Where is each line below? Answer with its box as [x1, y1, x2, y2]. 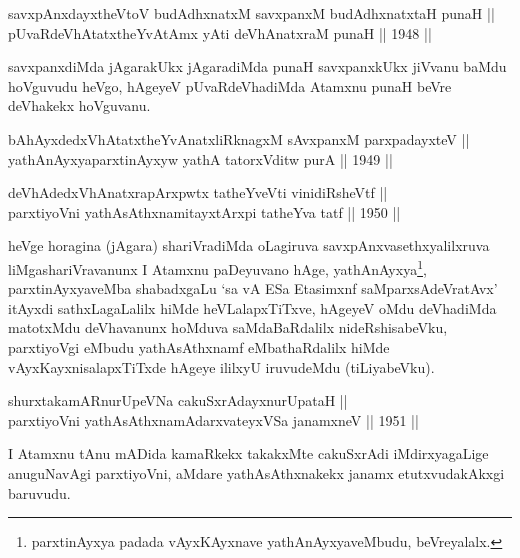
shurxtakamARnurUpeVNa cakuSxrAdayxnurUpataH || [8, 390, 348, 411]
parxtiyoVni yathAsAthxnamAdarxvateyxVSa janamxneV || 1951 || [8, 409, 419, 430]
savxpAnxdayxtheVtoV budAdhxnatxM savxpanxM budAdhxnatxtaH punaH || [8, 3, 495, 23]
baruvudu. [8, 482, 71, 503]
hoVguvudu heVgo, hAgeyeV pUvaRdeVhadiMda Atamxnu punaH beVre [8, 75, 452, 96]
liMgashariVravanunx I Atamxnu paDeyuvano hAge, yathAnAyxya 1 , [8, 255, 427, 279]
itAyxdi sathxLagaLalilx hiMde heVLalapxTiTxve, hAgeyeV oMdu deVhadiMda [8, 297, 497, 318]
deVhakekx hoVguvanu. [8, 95, 151, 116]
